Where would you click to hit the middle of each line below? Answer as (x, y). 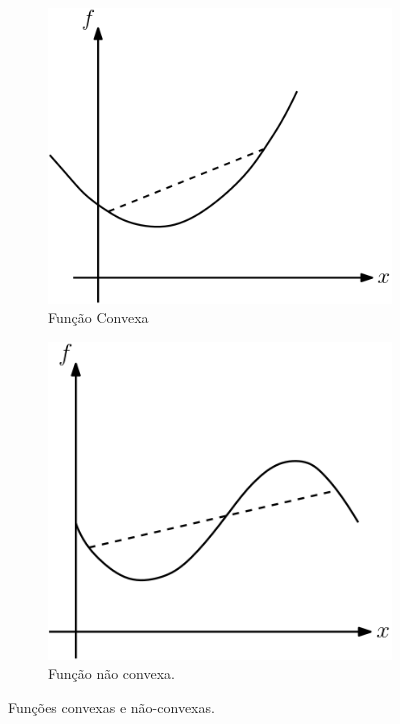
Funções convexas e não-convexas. (111, 707)
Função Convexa (98, 317)
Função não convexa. (111, 673)
